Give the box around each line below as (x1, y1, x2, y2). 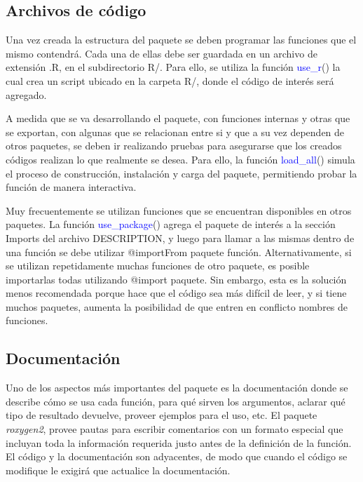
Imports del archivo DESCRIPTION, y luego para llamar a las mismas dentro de (6, 230, 355, 245)
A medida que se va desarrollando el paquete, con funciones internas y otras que (6, 111, 350, 126)
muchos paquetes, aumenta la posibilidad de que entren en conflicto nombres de (6, 299, 348, 314)
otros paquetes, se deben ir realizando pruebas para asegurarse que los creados (6, 138, 342, 153)
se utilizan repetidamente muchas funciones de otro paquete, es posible (6, 258, 310, 273)
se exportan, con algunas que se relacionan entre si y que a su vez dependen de (6, 124, 345, 139)
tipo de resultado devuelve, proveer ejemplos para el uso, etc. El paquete (6, 408, 317, 422)
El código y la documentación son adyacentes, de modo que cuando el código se (6, 449, 348, 464)
